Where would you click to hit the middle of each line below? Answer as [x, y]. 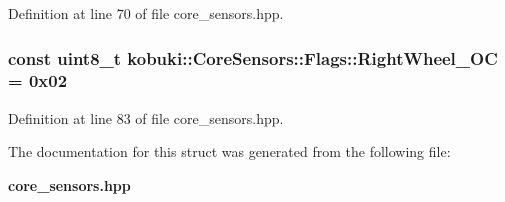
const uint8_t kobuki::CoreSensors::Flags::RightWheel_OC [253, 57]
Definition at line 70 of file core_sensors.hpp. [146, 13]
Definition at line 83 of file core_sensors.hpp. [146, 117]
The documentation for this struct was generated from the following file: [229, 151]
